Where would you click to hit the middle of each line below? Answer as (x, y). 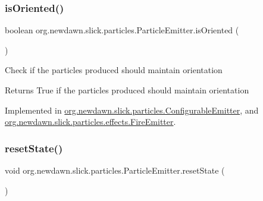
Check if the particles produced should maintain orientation (114, 70)
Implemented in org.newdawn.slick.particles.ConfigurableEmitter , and (132, 110)
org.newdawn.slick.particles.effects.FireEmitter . (90, 122)
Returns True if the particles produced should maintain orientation (127, 90)
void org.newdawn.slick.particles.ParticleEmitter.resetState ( (115, 170)
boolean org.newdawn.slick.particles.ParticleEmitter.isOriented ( (122, 30)
